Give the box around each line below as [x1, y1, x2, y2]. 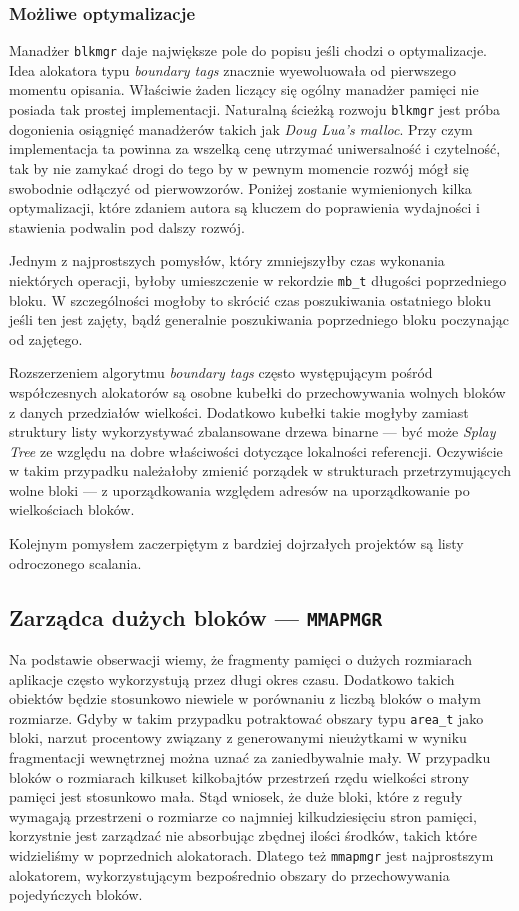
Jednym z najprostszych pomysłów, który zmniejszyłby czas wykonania [9, 250, 445, 271]
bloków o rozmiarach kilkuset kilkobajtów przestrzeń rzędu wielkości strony [9, 766, 470, 787]
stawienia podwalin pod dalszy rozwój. [9, 216, 245, 237]
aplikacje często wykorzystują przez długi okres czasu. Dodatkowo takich [9, 668, 455, 689]
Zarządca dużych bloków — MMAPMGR [9, 601, 383, 632]
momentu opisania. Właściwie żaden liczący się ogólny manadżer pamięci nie [9, 79, 479, 100]
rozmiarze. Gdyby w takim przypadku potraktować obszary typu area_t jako [9, 707, 484, 728]
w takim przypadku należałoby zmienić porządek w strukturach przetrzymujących [9, 460, 512, 481]
